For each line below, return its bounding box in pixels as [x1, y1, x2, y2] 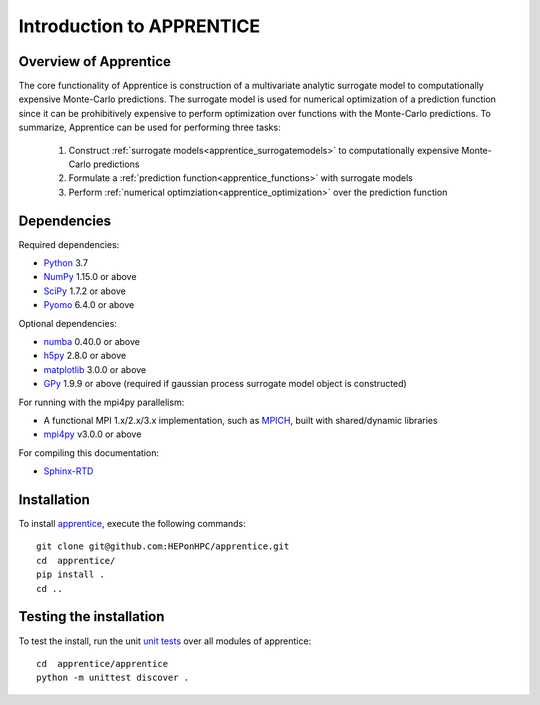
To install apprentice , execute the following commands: [18, 518, 247, 530]
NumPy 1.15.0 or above [43, 271, 137, 283]
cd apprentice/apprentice [36, 658, 169, 669]
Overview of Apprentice [18, 53, 172, 70]
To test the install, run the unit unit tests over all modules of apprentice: [18, 635, 312, 647]
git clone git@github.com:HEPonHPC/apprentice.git [36, 541, 290, 552]
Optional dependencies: [18, 317, 117, 329]
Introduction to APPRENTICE [18, 15, 261, 37]
